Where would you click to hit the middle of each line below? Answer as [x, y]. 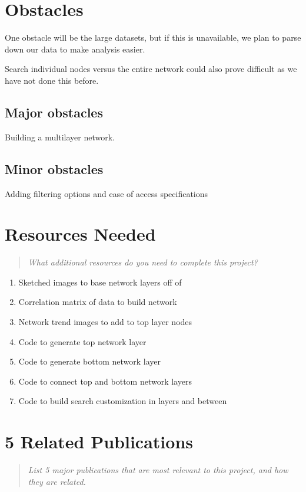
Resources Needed [80, 234]
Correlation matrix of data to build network [98, 302]
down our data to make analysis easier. [75, 49]
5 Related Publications [99, 442]
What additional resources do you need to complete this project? [143, 262]
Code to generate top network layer [82, 341]
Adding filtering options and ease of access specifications [107, 193]
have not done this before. [52, 80]
